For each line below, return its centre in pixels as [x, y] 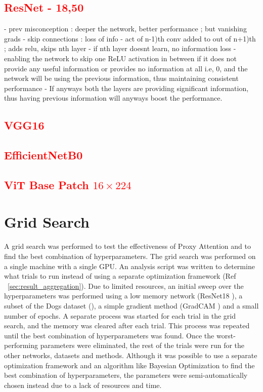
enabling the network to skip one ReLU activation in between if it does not [120, 58]
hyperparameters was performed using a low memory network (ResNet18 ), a [123, 296]
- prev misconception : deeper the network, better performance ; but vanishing [125, 29]
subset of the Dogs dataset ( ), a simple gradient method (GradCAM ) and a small [131, 305]
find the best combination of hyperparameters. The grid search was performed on [130, 256]
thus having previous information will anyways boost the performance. [113, 98]
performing [21, 345]
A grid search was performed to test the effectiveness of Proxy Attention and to [127, 246]
